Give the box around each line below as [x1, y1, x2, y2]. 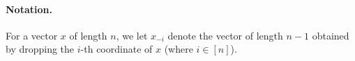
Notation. [6, 1, 52, 16]
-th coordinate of [80, 42, 153, 56]
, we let [116, 28, 148, 42]
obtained [312, 28, 349, 42]
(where [164, 42, 193, 56]
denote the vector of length [167, 28, 283, 42]
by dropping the [6, 42, 75, 56]
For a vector [6, 28, 58, 42]
